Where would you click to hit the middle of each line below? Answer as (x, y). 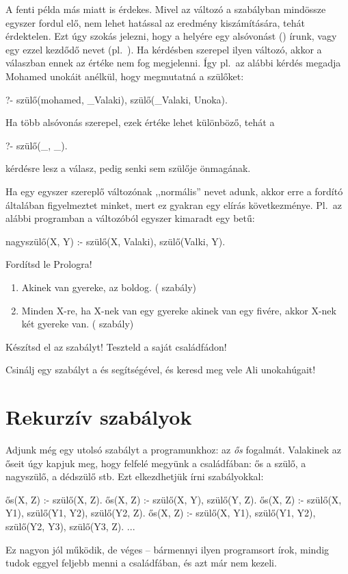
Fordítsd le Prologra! (49, 264)
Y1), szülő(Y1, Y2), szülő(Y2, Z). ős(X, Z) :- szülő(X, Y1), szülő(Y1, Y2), (161, 513)
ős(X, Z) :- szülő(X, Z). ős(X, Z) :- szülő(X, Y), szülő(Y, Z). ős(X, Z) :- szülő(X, (174, 499)
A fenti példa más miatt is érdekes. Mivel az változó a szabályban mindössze (166, 9)
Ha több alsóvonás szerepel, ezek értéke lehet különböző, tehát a (140, 122)
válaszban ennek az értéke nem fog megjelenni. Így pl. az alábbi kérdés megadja (173, 63)
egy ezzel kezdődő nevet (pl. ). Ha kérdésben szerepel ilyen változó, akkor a (164, 49)
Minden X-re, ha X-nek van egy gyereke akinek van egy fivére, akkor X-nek (179, 310)
